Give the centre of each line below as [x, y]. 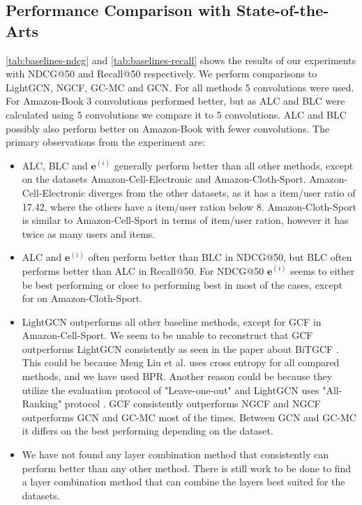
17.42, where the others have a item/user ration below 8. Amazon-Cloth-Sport [189, 206]
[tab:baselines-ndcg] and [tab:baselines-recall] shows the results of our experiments [181, 60]
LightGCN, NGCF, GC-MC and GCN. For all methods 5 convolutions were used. [180, 87]
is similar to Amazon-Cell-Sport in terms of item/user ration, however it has [185, 220]
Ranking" [42, 404]
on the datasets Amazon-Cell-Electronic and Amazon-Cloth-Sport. [164, 179]
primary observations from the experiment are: [105, 142]
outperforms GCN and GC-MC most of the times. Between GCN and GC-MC [189, 417]
